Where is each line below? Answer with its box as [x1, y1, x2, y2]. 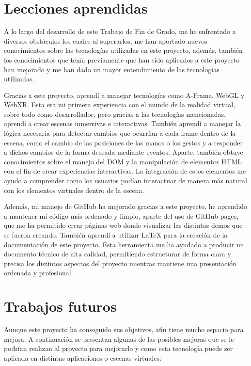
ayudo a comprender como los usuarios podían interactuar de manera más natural [4, 175, 247, 186]
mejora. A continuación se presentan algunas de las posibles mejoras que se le [4, 334, 234, 344]
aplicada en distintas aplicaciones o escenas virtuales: [4, 352, 161, 363]
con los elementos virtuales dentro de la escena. [4, 185, 144, 195]
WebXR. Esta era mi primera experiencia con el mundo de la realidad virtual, [4, 99, 235, 110]
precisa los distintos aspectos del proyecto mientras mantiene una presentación [4, 258, 236, 268]
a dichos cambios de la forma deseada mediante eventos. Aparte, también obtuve [4, 147, 243, 157]
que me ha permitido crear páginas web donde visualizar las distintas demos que [4, 220, 243, 230]
